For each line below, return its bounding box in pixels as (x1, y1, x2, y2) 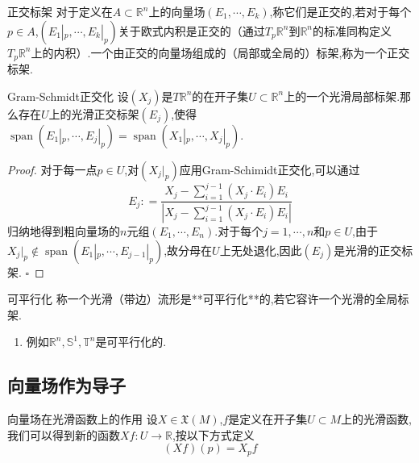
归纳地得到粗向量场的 (7, 223, 120, 240)
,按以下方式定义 (172, 426, 255, 443)
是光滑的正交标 (334, 241, 413, 258)
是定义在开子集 (228, 411, 308, 428)
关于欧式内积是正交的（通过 (118, 22, 265, 39)
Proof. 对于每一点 (7, 161, 97, 177)
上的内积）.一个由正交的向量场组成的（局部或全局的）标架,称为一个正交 (31, 44, 410, 60)
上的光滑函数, (341, 411, 412, 428)
